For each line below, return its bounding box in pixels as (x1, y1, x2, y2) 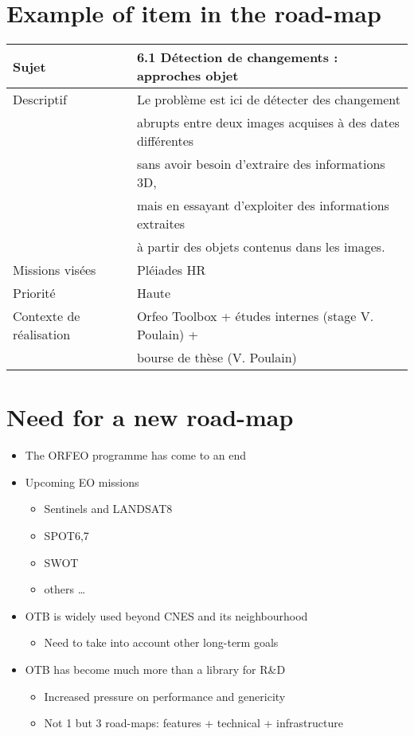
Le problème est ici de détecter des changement (136, 90, 400, 109)
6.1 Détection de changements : (136, 48, 338, 67)
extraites (136, 214, 186, 233)
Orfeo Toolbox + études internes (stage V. (136, 307, 374, 326)
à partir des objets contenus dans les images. (136, 237, 385, 256)
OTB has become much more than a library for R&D (25, 661, 286, 677)
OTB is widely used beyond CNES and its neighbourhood (25, 607, 308, 624)
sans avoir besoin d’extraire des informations (136, 155, 385, 174)
